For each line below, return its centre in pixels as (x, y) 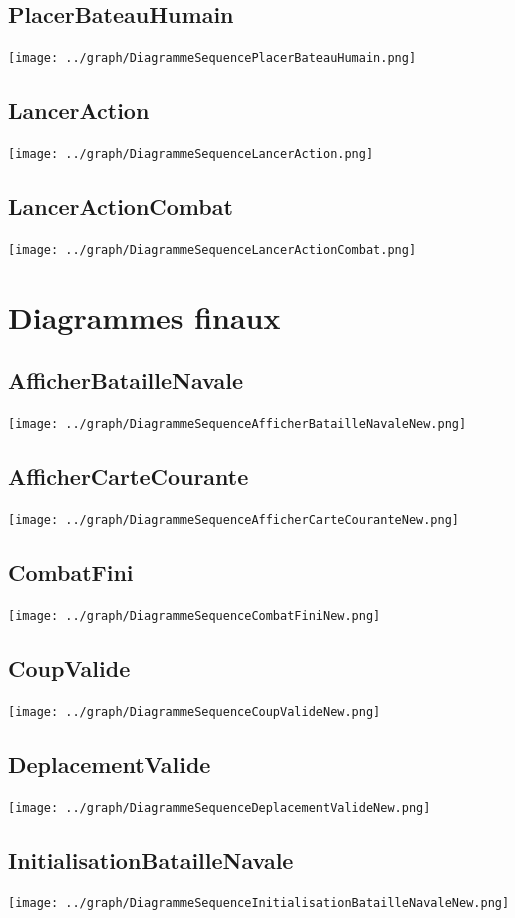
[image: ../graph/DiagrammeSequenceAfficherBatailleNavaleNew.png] (237, 424)
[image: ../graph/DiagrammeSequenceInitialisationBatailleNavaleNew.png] (259, 903)
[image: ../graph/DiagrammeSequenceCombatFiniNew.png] (194, 615)
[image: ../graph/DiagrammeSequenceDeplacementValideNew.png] (219, 807)
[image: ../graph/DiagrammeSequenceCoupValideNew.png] (194, 711)
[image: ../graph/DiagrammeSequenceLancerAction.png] (191, 154)
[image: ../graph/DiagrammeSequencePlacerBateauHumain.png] (212, 58)
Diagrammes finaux (144, 316)
